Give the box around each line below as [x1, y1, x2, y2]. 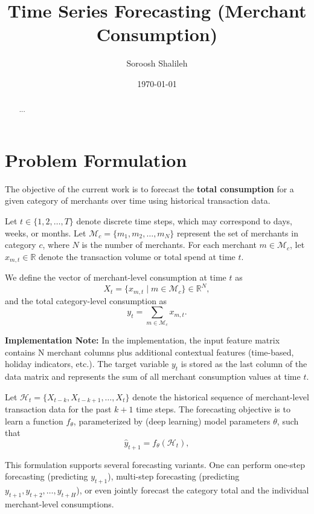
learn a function [5, 414, 63, 427]
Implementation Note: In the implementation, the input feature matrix [5, 334, 280, 346]
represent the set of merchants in [176, 226, 298, 239]
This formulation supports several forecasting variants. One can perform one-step [5, 458, 306, 470]
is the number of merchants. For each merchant [82, 238, 257, 251]
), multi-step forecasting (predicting [107, 470, 240, 483]
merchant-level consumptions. [5, 497, 114, 510]
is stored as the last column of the [181, 357, 307, 370]
